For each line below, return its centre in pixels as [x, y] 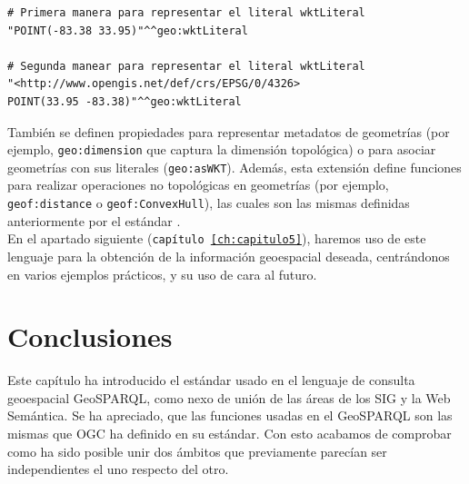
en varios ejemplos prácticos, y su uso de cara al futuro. [162, 274]
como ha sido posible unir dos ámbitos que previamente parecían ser [197, 451]
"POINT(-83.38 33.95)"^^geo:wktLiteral [128, 30]
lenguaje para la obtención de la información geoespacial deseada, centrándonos [229, 256]
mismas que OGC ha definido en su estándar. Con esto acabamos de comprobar [230, 434]
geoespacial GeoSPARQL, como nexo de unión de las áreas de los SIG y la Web [229, 397]
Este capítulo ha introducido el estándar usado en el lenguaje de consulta [211, 380]
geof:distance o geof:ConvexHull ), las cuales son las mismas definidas [209, 203]
